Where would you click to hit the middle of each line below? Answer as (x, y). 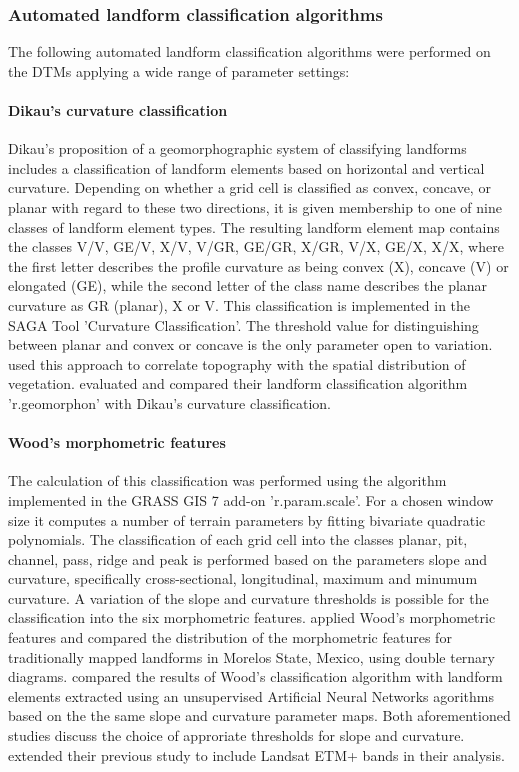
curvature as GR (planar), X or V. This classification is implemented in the (239, 304)
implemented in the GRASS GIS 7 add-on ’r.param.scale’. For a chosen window (251, 499)
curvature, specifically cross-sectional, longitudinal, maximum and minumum (243, 578)
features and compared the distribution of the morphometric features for (230, 637)
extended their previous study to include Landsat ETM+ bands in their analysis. (256, 754)
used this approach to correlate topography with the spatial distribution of (237, 363)
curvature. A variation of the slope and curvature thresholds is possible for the (248, 597)
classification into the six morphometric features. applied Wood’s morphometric (252, 617)
